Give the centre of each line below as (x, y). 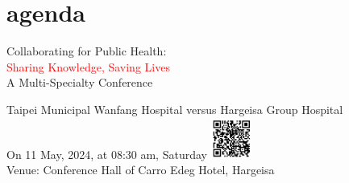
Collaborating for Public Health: (87, 51)
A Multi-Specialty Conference (80, 82)
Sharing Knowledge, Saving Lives (88, 66)
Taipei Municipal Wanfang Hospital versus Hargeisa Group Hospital (175, 109)
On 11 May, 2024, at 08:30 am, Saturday (107, 154)
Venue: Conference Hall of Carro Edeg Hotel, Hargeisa (141, 170)
